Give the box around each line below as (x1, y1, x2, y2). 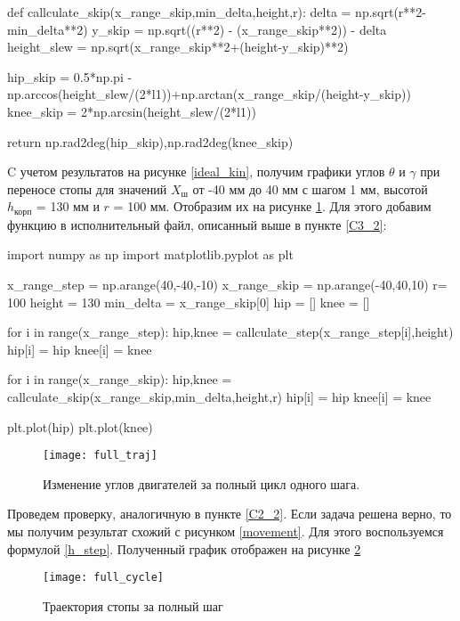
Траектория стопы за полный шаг (43, 596, 223, 615)
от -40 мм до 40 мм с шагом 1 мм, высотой (192, 179, 428, 198)
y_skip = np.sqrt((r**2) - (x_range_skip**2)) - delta (92, 20, 387, 38)
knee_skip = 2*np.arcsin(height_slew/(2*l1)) (7, 102, 256, 120)
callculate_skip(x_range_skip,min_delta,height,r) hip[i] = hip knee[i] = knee (7, 387, 432, 405)
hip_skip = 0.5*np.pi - (7, 67, 133, 86)
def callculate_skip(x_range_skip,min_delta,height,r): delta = (7, 3, 351, 20)
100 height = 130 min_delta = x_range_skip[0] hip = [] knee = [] (7, 292, 370, 311)
